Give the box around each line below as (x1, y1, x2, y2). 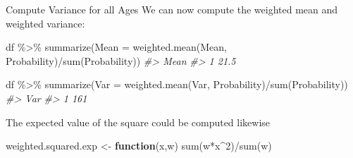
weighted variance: (6, 16, 85, 30)
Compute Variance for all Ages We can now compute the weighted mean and (6, 2, 338, 16)
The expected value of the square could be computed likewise (6, 114, 271, 129)
